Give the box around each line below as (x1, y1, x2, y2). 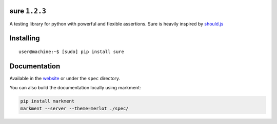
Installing (9, 34, 41, 43)
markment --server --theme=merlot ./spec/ (20, 105, 129, 111)
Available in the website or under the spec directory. (9, 75, 121, 81)
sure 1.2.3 (9, 7, 46, 15)
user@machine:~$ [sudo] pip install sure (18, 48, 124, 55)
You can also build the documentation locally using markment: (9, 85, 141, 91)
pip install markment (20, 98, 75, 104)
